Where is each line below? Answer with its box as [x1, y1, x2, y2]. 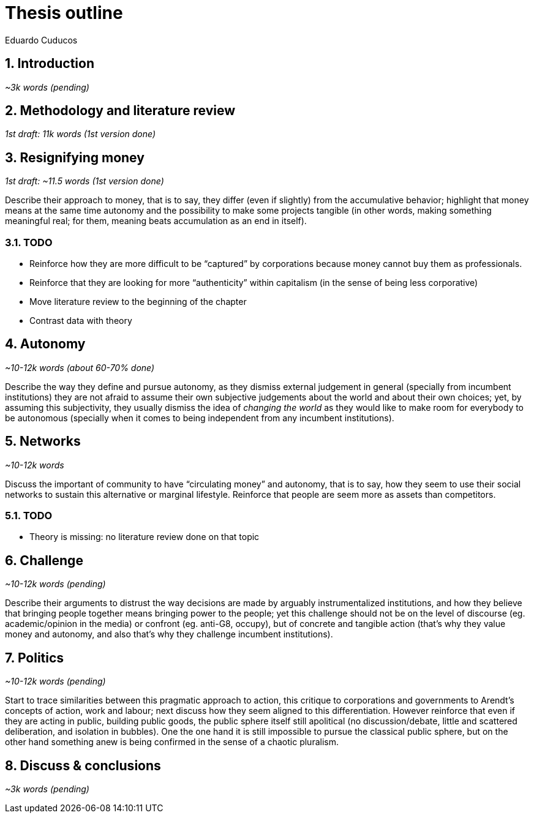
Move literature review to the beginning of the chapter [29, 296, 247, 307]
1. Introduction [5, 56, 94, 72]
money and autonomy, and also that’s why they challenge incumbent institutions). [5, 629, 333, 640]
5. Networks [5, 433, 81, 449]
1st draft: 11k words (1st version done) [5, 129, 156, 140]
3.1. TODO [5, 236, 53, 249]
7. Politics [5, 650, 64, 666]
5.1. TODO [5, 509, 53, 522]
